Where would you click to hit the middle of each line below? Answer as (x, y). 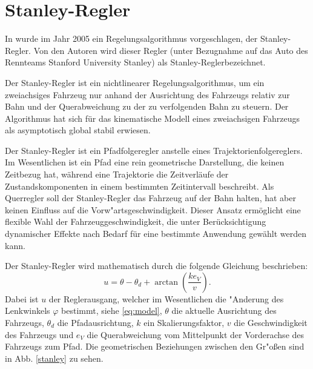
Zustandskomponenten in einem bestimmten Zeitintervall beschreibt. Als (140, 186)
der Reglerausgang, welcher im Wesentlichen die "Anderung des (166, 298)
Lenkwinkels (28, 311)
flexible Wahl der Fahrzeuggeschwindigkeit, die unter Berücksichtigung (136, 221)
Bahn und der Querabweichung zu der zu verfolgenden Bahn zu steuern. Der (147, 106)
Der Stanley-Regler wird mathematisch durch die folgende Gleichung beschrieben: (156, 266)
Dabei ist (22, 298)
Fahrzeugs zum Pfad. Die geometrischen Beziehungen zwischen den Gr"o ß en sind (155, 346)
